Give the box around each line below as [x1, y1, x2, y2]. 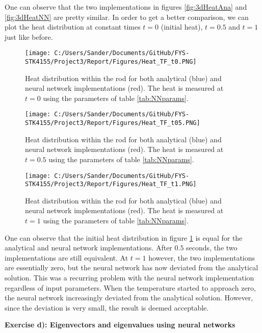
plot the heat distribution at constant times [5, 21, 141, 32]
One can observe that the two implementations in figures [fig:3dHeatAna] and [5, 2, 247, 12]
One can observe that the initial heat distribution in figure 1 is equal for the [5, 232, 243, 243]
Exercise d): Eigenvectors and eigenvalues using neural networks [5, 319, 235, 330]
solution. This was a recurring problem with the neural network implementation [5, 272, 254, 283]
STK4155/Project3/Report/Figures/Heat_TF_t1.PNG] [25, 181, 197, 188]
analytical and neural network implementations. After [5, 242, 172, 253]
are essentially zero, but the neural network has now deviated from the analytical [5, 262, 258, 273]
